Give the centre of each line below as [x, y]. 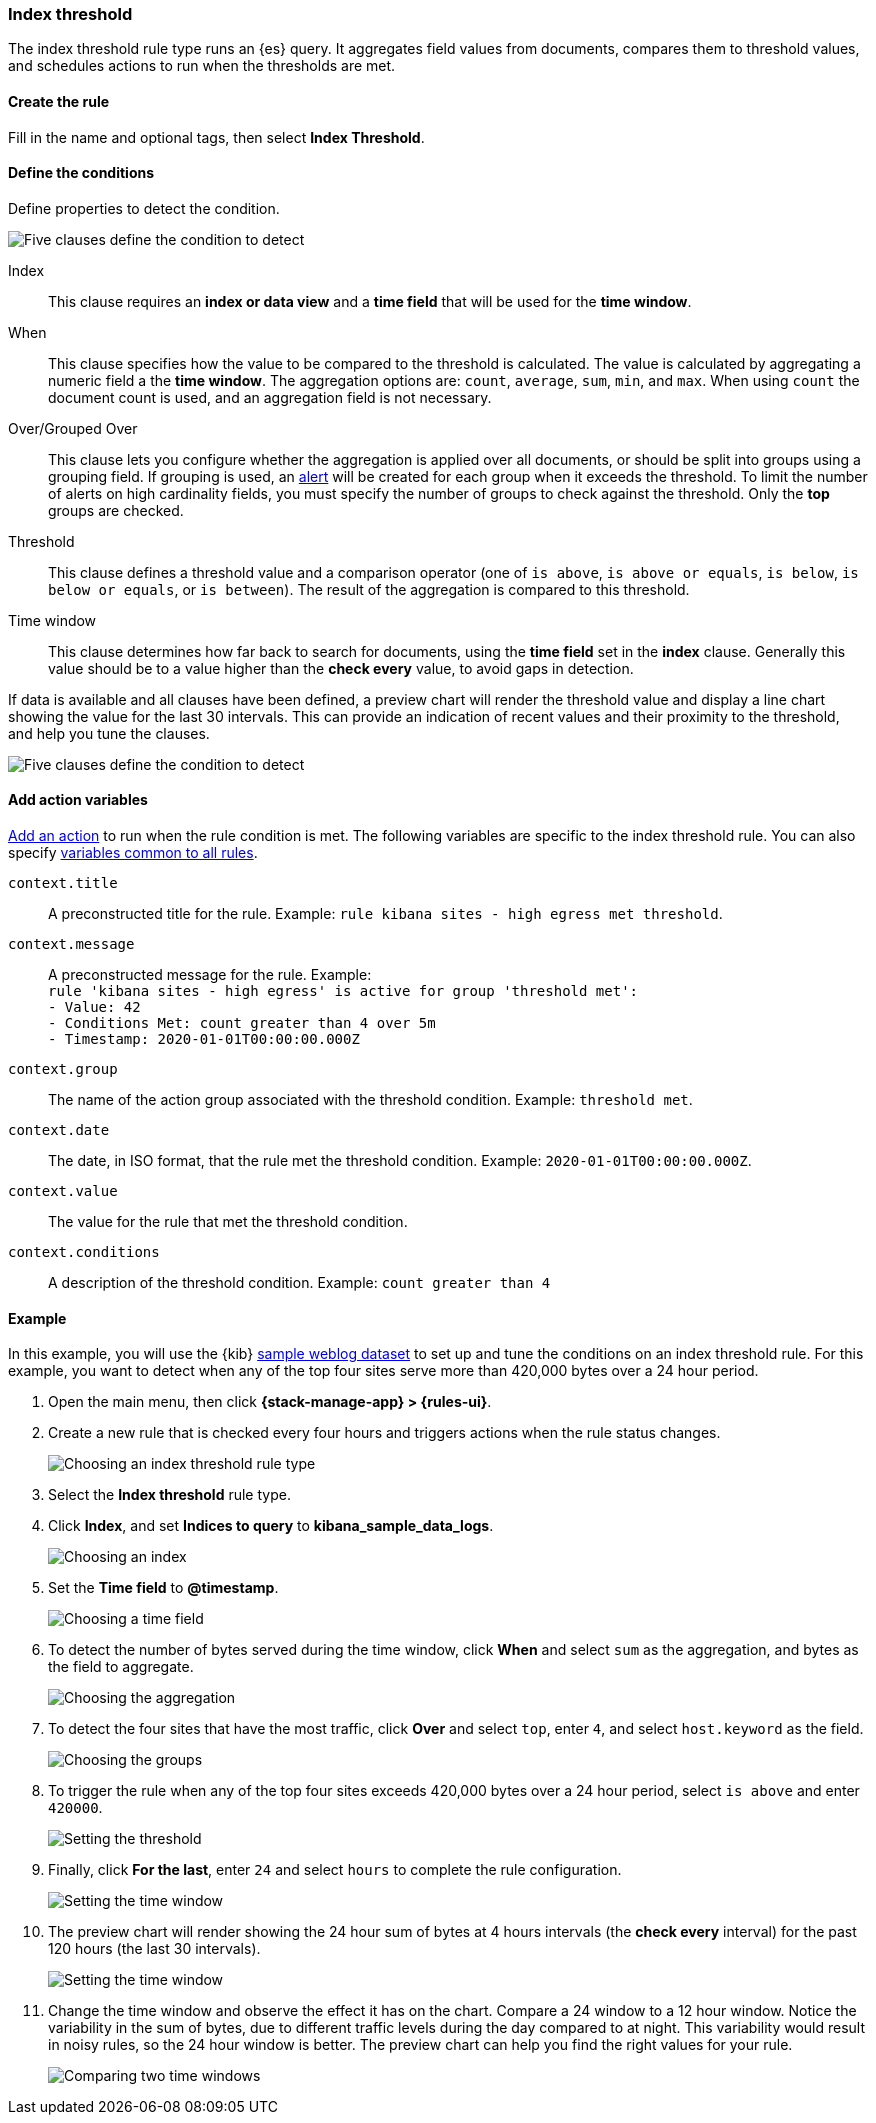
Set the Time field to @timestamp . [163, 1588]
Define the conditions [81, 173]
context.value [63, 1191]
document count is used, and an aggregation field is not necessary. [270, 397]
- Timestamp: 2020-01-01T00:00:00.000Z [204, 1039]
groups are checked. [116, 510]
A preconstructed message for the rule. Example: [210, 975]
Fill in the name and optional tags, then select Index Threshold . [216, 137]
